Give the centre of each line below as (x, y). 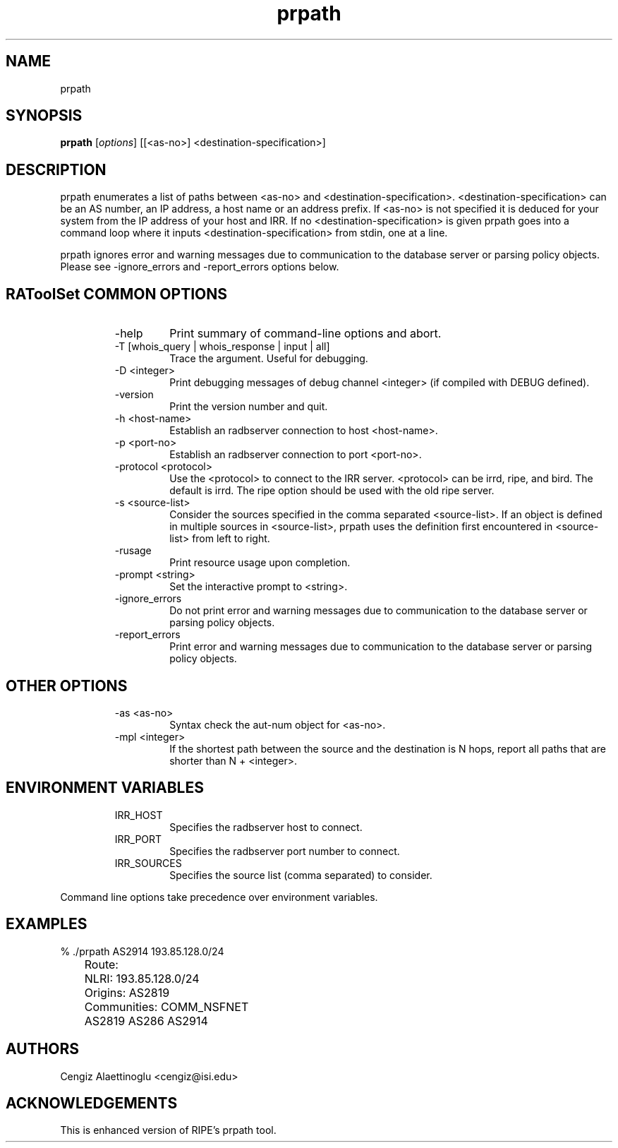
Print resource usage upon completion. (260, 563)
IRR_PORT (138, 839)
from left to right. (231, 539)
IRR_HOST (139, 815)
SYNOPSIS (44, 116)
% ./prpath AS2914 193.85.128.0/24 (142, 951)
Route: (101, 964)
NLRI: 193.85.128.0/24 (142, 978)
